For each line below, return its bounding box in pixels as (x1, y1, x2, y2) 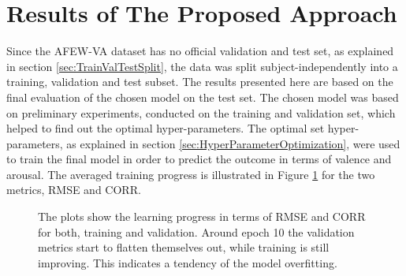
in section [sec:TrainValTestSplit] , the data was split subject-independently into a (6, 58, 398, 74)
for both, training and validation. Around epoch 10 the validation (38, 223, 355, 240)
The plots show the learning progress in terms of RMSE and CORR (38, 208, 366, 225)
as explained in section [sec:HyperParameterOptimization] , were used (66, 135, 400, 151)
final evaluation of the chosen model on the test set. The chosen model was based (6, 88, 399, 105)
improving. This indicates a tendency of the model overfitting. (38, 254, 337, 270)
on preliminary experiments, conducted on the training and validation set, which (6, 104, 396, 121)
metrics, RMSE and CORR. (6, 181, 141, 198)
